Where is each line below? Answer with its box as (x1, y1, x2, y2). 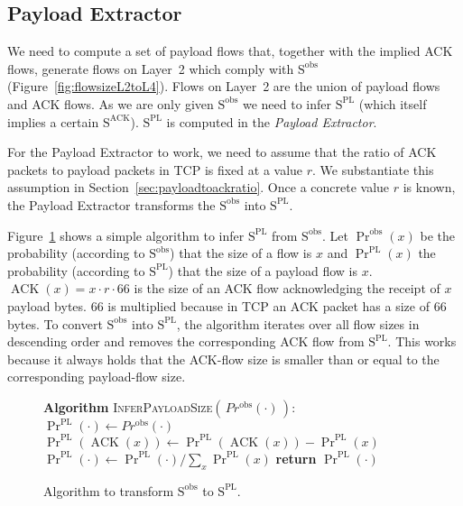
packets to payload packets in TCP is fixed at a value (7, 160, 303, 179)
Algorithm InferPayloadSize (43, 397, 213, 416)
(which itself (358, 94, 427, 113)
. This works (387, 332, 457, 351)
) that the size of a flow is (170, 244, 312, 262)
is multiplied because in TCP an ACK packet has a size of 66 (107, 296, 447, 315)
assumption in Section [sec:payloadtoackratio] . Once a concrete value (7, 178, 390, 197)
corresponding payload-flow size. (7, 367, 186, 386)
